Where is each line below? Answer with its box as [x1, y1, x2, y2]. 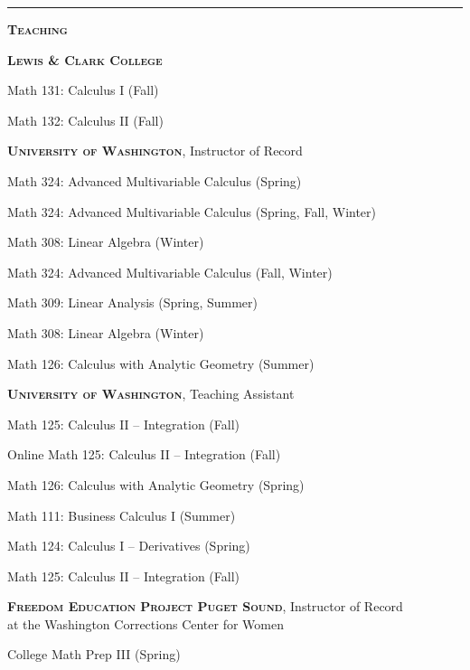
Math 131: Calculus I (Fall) [7, 80, 159, 99]
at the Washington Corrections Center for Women [7, 614, 284, 633]
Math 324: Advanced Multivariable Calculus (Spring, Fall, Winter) [7, 202, 377, 221]
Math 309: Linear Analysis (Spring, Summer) [7, 293, 258, 312]
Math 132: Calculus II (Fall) [7, 110, 164, 129]
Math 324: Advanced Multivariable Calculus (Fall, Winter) [7, 262, 333, 281]
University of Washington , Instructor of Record [7, 141, 303, 160]
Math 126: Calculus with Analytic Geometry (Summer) [7, 354, 315, 373]
